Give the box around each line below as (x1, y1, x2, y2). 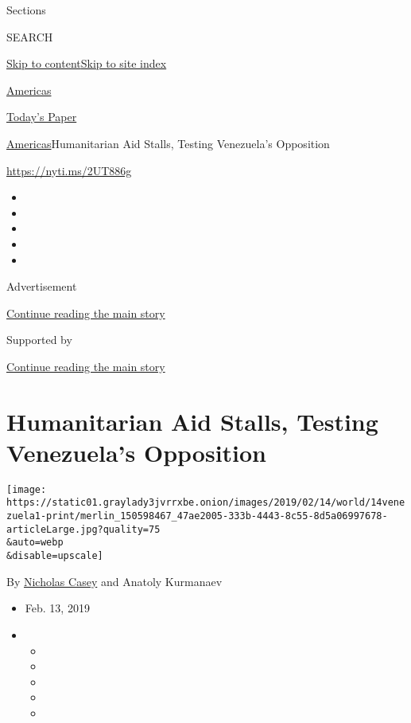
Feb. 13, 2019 (25, 600, 90, 616)
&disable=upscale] (6, 550, 103, 562)
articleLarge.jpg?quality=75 (6, 523, 161, 535)
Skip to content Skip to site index (6, 55, 167, 72)
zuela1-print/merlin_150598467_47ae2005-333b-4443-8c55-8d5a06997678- (6, 510, 388, 522)
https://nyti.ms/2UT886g (6, 162, 132, 178)
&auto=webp (6, 537, 64, 549)
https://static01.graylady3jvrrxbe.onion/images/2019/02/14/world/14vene (6, 497, 405, 509)
